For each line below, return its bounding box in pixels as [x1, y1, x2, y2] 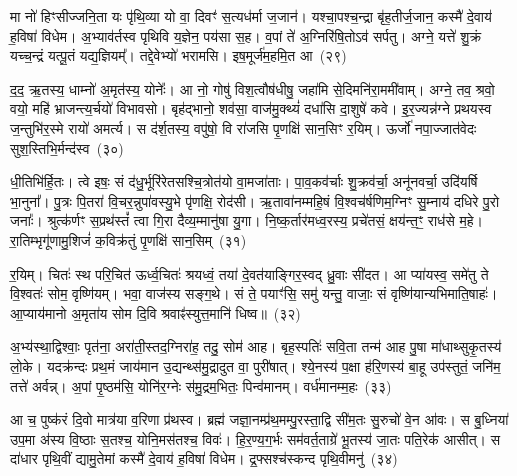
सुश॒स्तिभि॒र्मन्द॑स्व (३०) [10, 137, 124, 158]
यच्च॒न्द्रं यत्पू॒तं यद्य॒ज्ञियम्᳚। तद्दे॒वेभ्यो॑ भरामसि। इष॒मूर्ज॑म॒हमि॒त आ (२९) [10, 45, 347, 66]
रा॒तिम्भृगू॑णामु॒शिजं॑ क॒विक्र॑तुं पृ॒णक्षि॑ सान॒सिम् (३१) [10, 229, 247, 250]
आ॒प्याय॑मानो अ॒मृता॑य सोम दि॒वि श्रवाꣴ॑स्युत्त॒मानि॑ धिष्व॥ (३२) [10, 302, 301, 323]
